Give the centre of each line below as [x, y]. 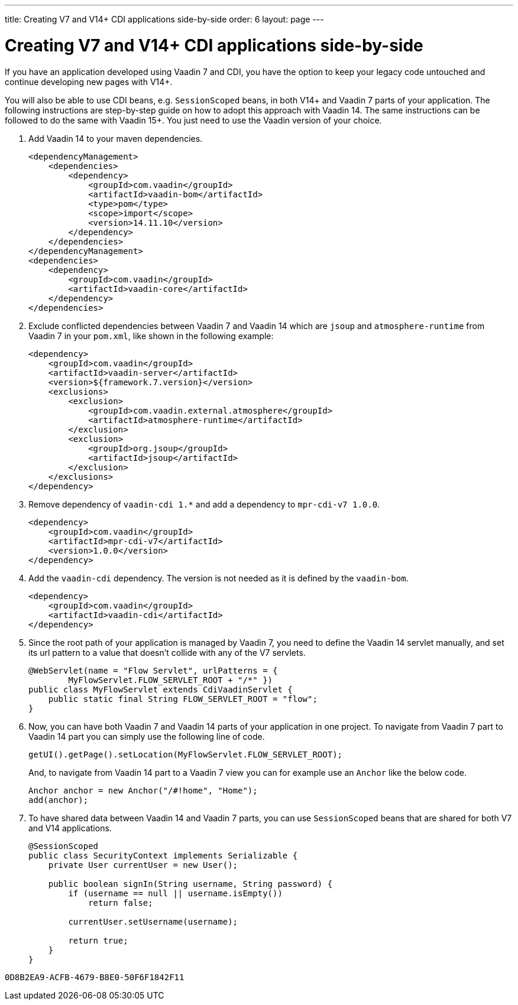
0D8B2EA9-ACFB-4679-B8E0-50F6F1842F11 [95, 977]
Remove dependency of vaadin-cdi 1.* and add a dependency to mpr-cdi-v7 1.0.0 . [204, 504]
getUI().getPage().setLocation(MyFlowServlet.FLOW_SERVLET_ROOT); [186, 754]
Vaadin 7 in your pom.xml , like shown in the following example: [151, 336]
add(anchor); [59, 800]
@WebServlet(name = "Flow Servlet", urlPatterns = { [153, 670]
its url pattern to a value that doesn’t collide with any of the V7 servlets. [167, 652]
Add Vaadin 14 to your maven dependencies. [116, 138]
